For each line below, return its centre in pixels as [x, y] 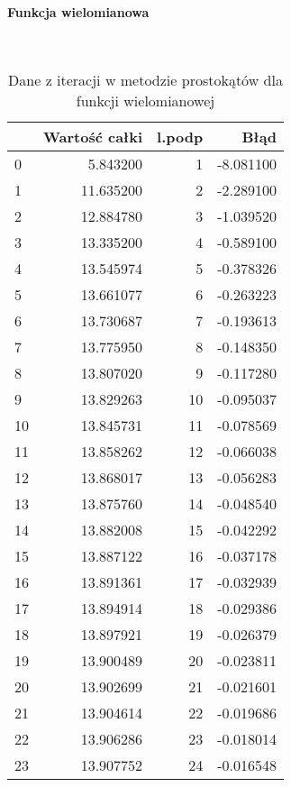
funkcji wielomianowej [145, 101]
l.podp [180, 137]
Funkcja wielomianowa [78, 11]
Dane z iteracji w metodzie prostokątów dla [145, 80]
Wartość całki [93, 137]
